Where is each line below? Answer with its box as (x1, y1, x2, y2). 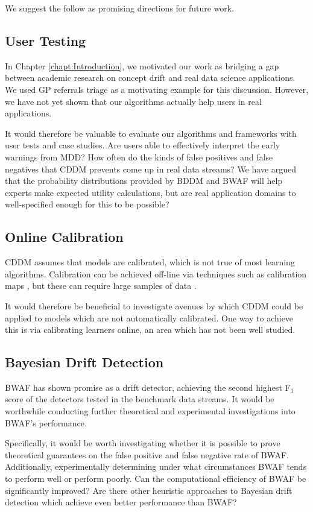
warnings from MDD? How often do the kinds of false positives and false (5, 150, 273, 163)
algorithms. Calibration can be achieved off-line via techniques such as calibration (5, 267, 307, 280)
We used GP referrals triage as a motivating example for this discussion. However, (5, 83, 309, 95)
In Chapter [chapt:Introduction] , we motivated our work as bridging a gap (5, 59, 279, 72)
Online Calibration (5, 227, 124, 246)
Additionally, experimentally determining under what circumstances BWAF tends (5, 460, 307, 473)
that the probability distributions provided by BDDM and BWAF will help (5, 174, 283, 187)
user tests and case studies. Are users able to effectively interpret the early (5, 139, 280, 151)
